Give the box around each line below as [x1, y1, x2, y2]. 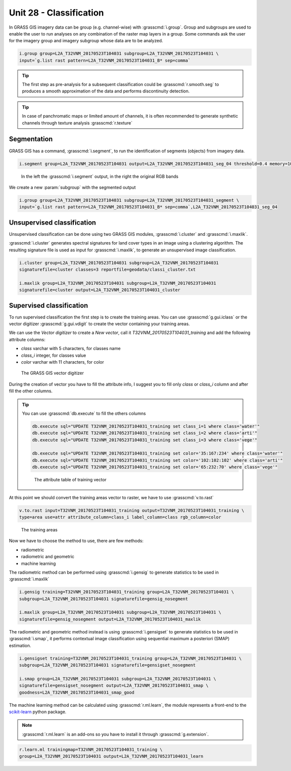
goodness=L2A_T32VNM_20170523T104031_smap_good [19, 689, 134, 695]
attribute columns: [9, 336, 46, 342]
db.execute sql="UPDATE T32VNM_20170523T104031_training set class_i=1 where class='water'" [32, 423, 260, 429]
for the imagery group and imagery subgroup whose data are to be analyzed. [9, 38, 163, 44]
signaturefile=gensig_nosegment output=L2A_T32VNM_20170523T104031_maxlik [19, 616, 201, 622]
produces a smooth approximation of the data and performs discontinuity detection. [22, 88, 190, 94]
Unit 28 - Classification [9, 7, 104, 18]
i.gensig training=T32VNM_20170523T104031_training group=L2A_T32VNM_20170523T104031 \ [19, 589, 234, 595]
